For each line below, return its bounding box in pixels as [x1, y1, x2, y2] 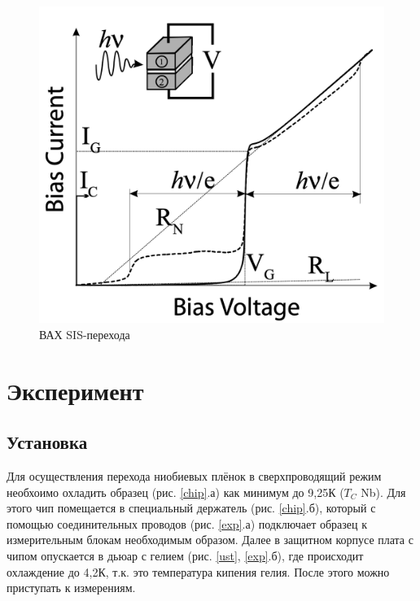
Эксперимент [7, 373, 144, 407]
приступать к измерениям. [7, 579, 136, 596]
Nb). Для [361, 483, 406, 500]
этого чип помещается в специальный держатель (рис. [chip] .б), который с [7, 499, 376, 516]
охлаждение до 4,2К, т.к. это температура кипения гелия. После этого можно [7, 563, 390, 580]
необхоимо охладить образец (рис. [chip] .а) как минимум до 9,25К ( [7, 483, 344, 500]
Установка [7, 429, 88, 455]
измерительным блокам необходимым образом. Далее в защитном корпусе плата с [7, 531, 413, 548]
